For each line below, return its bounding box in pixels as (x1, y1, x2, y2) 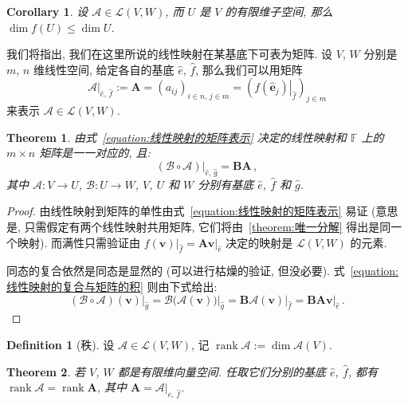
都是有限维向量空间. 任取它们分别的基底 (117, 363, 327, 379)
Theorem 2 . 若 (6, 363, 85, 379)
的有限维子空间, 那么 (225, 3, 333, 19)
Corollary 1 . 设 (6, 3, 88, 19)
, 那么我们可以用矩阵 (195, 61, 303, 77)
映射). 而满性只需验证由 (17, 234, 140, 250)
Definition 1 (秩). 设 (6, 336, 115, 352)
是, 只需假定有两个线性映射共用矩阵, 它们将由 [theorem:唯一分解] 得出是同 (6, 218, 391, 234)
